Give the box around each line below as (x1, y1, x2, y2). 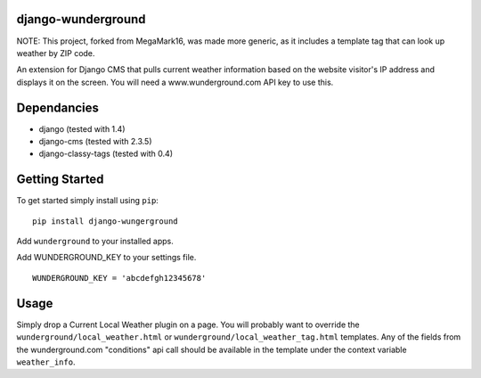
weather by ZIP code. (16, 47, 95, 58)
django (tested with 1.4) (38, 123, 126, 134)
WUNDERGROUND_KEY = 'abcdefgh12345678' (32, 273, 207, 283)
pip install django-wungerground (32, 216, 178, 226)
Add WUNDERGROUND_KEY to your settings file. (16, 252, 197, 263)
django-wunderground (16, 12, 146, 27)
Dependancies (16, 100, 100, 115)
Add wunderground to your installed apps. (16, 236, 174, 247)
